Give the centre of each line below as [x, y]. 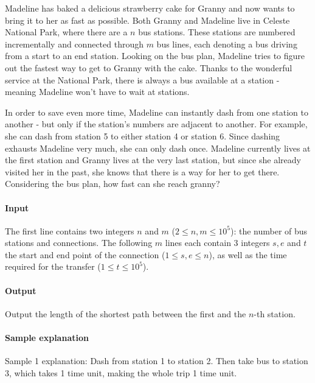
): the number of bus [269, 230]
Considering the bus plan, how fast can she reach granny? [112, 184]
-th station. [275, 313]
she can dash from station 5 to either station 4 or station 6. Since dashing [143, 135]
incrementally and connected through [74, 44]
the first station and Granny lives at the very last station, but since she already [153, 160]
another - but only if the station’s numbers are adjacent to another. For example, [156, 124]
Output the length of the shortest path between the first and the [126, 313]
